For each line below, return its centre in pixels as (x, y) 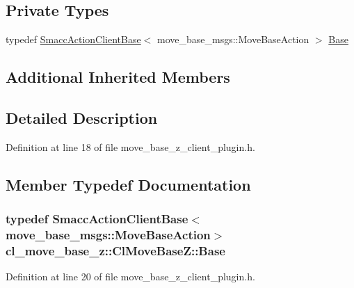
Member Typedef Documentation (128, 184)
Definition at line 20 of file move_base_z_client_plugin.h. (130, 277)
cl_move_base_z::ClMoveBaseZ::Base (115, 250)
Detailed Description (82, 117)
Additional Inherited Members (118, 77)
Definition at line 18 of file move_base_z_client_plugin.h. (130, 146)
